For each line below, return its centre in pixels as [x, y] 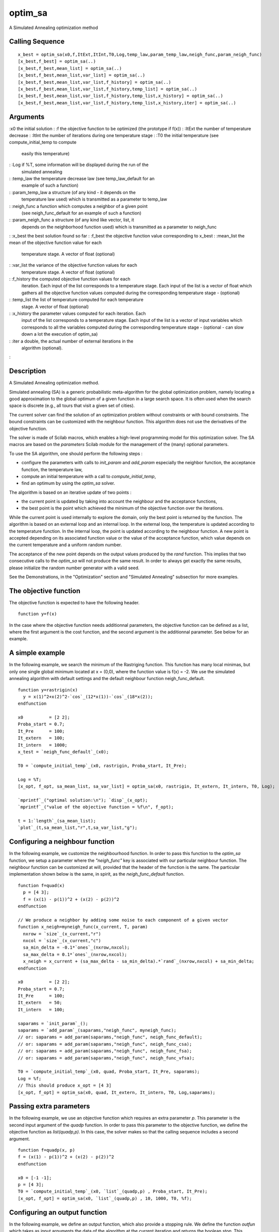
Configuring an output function [58, 1212]
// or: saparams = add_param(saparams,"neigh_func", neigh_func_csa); [105, 1044]
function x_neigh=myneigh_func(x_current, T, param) [83, 927]
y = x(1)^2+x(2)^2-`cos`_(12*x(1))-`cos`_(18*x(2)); [88, 697]
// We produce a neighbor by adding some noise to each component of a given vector [123, 920]
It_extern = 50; [40, 1003]
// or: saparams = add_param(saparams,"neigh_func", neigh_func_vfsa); [106, 1058]
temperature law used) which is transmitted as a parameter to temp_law [94, 199]
